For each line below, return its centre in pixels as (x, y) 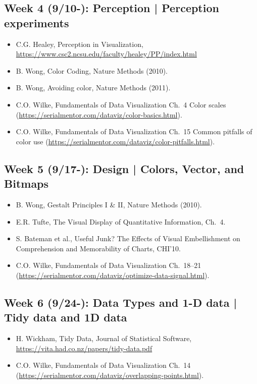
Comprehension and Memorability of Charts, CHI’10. (98, 248)
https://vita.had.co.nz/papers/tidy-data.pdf (84, 348)
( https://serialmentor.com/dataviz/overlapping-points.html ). (110, 375)
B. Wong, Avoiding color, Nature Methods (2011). (93, 88)
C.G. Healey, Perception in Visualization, (80, 44)
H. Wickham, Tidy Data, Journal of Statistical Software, (104, 338)
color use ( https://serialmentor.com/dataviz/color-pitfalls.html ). (115, 141)
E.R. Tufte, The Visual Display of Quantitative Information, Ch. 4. (121, 221)
